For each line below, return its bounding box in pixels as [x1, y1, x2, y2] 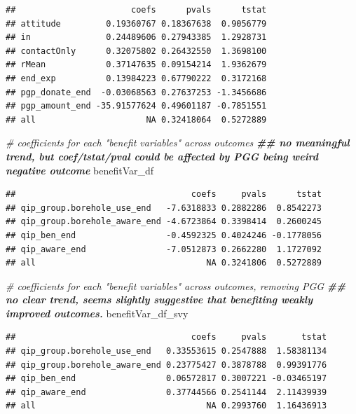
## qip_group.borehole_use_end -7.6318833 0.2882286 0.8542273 [6, 202, 322, 213]
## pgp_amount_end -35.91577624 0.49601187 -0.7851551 [6, 101, 267, 111]
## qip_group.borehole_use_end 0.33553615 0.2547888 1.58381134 [6, 346, 327, 357]
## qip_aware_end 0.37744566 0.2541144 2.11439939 [6, 387, 327, 397]
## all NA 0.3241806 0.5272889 [6, 258, 322, 268]
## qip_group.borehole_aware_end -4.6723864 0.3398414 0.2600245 [6, 216, 322, 227]
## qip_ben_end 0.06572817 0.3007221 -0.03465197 [6, 373, 327, 384]
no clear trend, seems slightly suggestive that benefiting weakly [6, 292, 313, 307]
